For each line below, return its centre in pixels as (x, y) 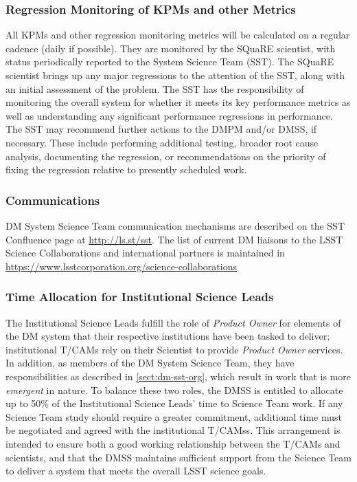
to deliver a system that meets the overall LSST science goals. (136, 471)
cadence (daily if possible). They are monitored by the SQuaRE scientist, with (171, 48)
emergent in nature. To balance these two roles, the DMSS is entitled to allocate (174, 390)
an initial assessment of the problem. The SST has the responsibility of (155, 88)
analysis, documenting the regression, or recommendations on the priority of (166, 156)
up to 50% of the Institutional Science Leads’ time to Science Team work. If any (174, 403)
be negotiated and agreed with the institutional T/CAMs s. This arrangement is (173, 430)
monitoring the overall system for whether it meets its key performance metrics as (178, 102)
